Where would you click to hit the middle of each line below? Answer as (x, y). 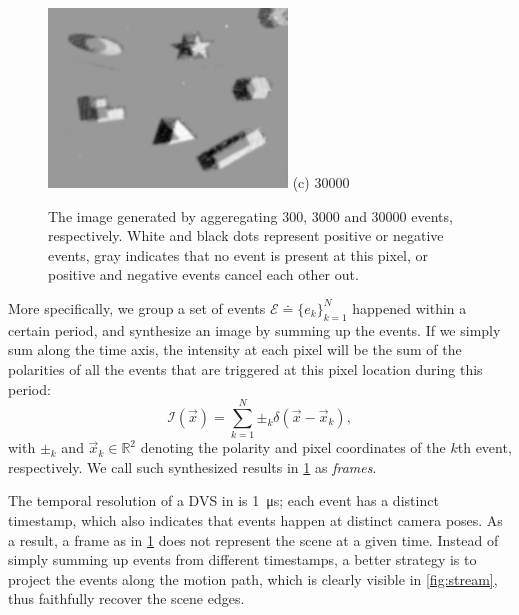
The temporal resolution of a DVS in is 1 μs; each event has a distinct (223, 500)
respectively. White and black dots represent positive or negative (246, 235)
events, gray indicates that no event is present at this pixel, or (238, 254)
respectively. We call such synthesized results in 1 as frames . (192, 466)
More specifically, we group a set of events (137, 307)
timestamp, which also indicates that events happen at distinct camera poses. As (255, 520)
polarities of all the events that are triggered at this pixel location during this (245, 368)
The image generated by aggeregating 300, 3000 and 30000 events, (250, 215)
